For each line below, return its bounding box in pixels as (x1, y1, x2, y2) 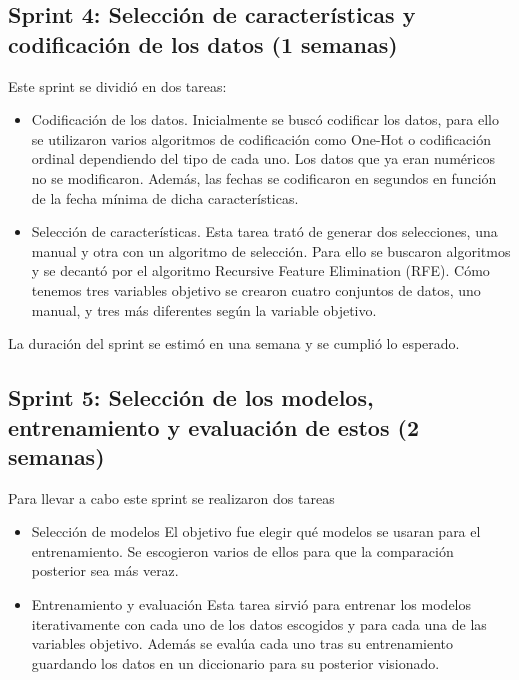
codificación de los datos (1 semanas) (8, 28, 398, 59)
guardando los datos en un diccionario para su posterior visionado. (31, 652, 440, 673)
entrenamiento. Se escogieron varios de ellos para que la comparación (31, 540, 454, 561)
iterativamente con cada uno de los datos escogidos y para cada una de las (31, 613, 487, 634)
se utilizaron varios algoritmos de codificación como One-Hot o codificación (31, 128, 492, 149)
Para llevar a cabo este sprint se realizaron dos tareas (8, 487, 335, 508)
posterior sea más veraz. (31, 560, 179, 581)
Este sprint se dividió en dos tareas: (8, 75, 227, 96)
